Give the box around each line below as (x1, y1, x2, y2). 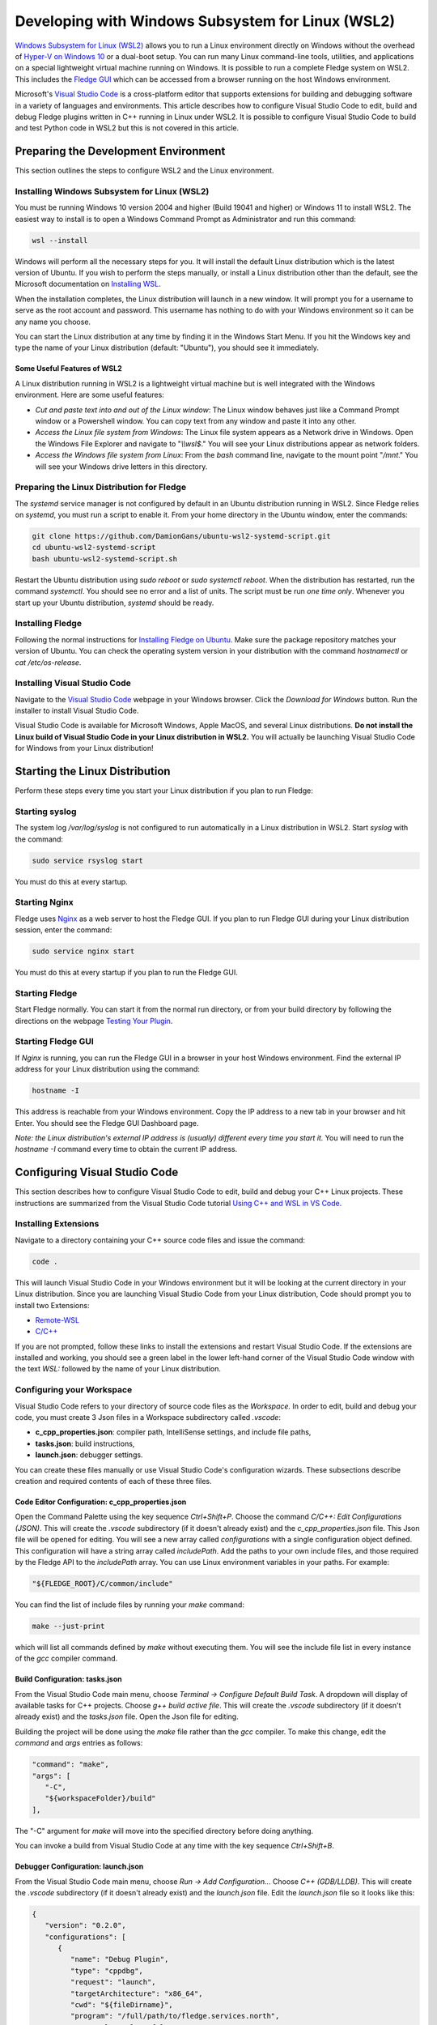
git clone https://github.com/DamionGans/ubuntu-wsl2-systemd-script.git (32, 531, 331, 541)
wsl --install (32, 236, 88, 245)
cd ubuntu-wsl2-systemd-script (32, 543, 157, 552)
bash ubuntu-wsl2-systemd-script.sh (32, 554, 178, 563)
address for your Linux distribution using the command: (15, 1064, 200, 1074)
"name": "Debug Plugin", (70, 1955, 169, 1964)
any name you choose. (15, 317, 91, 326)
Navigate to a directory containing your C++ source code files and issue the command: (15, 1235, 306, 1245)
